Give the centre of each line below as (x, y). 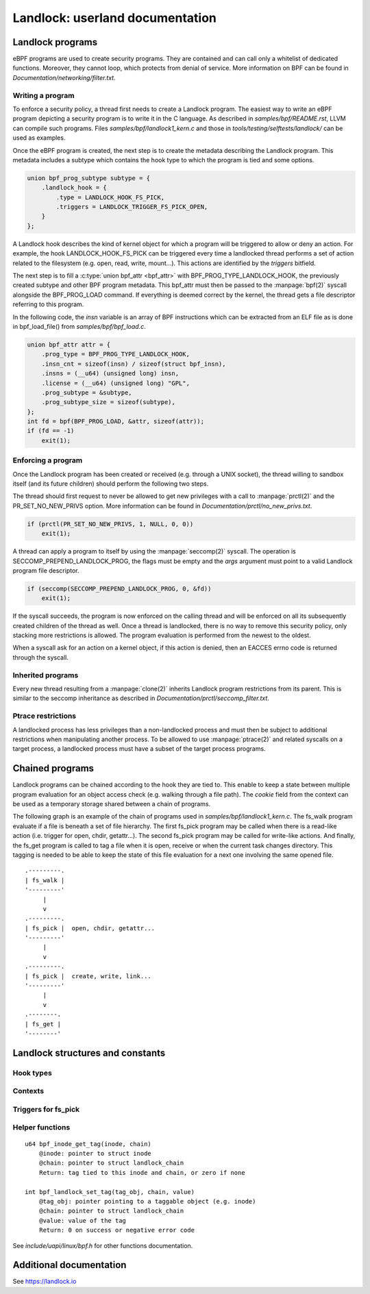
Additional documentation (70, 1265)
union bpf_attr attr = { (69, 345)
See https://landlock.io (45, 1282)
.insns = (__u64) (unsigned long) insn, (110, 374)
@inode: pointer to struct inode (95, 1154)
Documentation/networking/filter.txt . (64, 77)
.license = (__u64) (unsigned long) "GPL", (115, 383)
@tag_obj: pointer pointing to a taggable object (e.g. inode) (147, 1201)
